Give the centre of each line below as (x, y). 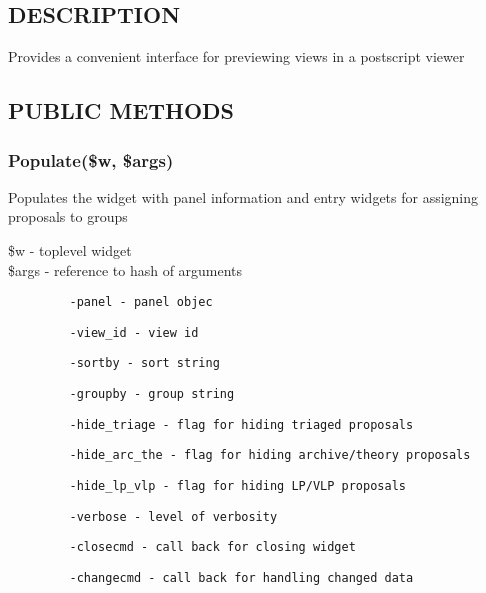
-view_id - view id (134, 332)
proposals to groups (68, 216)
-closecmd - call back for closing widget (212, 547)
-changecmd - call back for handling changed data (241, 578)
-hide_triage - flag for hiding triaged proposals (241, 424)
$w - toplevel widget (70, 249)
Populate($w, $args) (91, 159)
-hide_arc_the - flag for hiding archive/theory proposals (270, 455)
